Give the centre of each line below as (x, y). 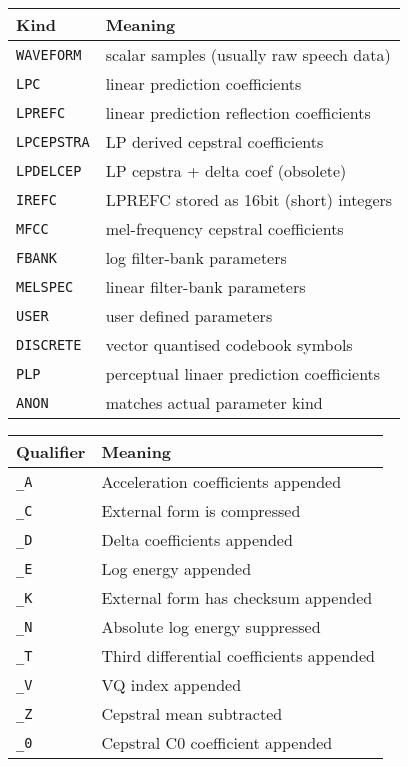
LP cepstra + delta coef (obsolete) (226, 170)
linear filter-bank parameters (205, 286)
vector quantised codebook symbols (229, 344)
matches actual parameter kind (214, 402)
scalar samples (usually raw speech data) (248, 54)
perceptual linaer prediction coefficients (243, 373)
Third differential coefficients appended (238, 655)
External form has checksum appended (237, 597)
